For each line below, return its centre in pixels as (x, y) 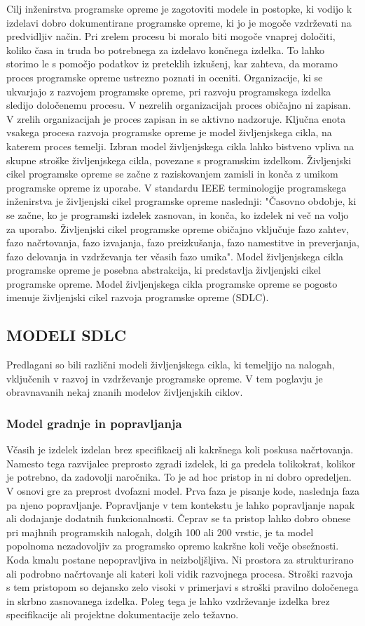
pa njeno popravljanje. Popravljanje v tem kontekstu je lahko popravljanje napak (181, 504)
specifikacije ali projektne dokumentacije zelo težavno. (123, 614)
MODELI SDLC (67, 335)
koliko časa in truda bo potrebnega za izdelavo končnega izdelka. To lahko (165, 49)
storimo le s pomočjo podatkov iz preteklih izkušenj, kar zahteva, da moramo (172, 64)
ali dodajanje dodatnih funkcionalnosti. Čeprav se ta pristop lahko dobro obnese (179, 518)
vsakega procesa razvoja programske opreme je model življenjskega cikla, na (169, 132)
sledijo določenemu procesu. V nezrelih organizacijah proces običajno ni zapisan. (179, 105)
